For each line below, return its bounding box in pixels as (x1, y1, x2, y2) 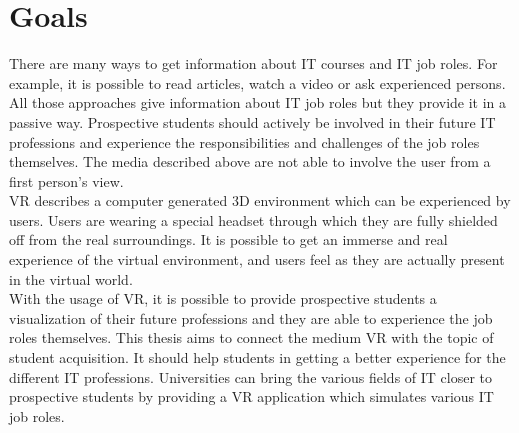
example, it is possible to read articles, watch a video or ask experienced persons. (9, 72, 506, 93)
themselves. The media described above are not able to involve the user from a (9, 151, 491, 172)
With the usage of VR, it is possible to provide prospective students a (9, 288, 437, 309)
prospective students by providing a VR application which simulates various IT (9, 386, 494, 407)
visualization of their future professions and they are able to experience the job (9, 307, 493, 328)
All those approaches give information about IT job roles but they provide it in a (9, 92, 507, 113)
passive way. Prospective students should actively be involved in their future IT (9, 111, 496, 132)
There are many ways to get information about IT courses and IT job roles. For (9, 53, 498, 74)
